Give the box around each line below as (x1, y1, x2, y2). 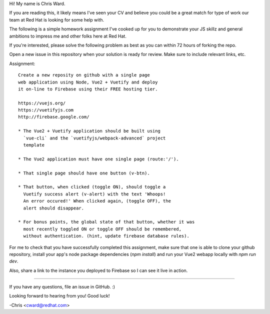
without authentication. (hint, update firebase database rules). (23, 233, 189, 239)
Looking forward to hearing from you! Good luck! (9, 293, 110, 299)
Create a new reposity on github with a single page (18, 72, 150, 78)
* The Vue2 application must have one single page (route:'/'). (18, 156, 179, 162)
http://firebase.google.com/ (18, 114, 89, 120)
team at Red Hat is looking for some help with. (9, 16, 104, 22)
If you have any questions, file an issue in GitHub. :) (9, 284, 115, 290)
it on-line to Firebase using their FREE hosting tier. (18, 86, 158, 92)
